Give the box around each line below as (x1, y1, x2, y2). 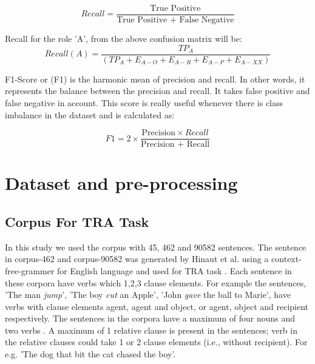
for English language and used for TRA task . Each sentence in (57, 264, 292, 277)
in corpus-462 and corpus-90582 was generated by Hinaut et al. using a (5, 252, 269, 265)
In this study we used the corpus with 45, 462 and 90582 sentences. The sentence (5, 240, 307, 253)
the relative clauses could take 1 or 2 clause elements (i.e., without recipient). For (5, 335, 308, 348)
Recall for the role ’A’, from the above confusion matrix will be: (5, 32, 242, 45)
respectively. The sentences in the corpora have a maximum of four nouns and (5, 312, 296, 325)
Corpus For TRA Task (5, 212, 149, 231)
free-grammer (5, 264, 55, 277)
